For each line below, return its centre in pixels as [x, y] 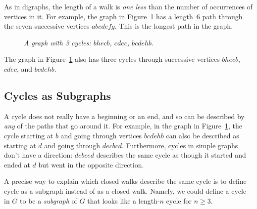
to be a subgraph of [49, 200]
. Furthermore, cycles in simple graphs [180, 145]
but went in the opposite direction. [91, 164]
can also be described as [203, 135]
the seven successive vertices [47, 26]
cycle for [179, 200]
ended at [17, 164]
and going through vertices [101, 135]
